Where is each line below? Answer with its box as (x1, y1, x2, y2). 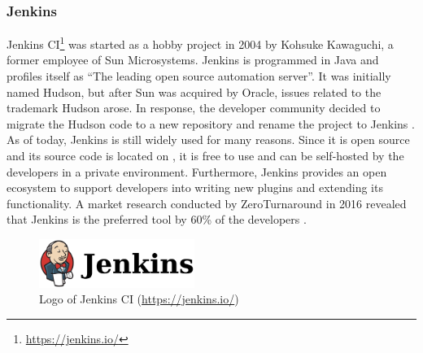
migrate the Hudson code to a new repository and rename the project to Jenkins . (7, 115, 415, 132)
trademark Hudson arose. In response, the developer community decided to (7, 99, 381, 116)
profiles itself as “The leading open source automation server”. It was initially (7, 68, 391, 85)
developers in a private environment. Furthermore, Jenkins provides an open (7, 163, 387, 180)
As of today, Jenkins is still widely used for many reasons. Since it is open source (7, 131, 410, 148)
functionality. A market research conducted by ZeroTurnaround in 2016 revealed (7, 194, 407, 211)
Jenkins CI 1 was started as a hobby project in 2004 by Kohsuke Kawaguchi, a (7, 33, 394, 52)
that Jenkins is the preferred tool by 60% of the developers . (7, 211, 307, 228)
